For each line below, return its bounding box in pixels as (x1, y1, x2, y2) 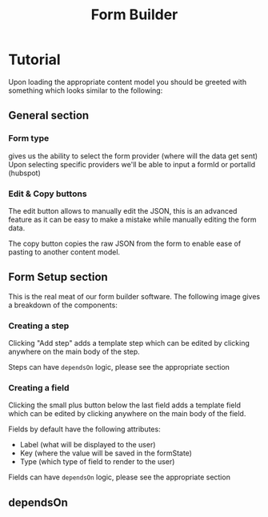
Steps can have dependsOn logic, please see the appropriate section (8, 363, 230, 372)
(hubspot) (8, 168, 42, 178)
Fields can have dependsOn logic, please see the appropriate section (8, 472, 230, 482)
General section (8, 109, 90, 122)
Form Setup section (8, 271, 108, 284)
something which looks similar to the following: (8, 86, 163, 95)
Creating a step (8, 320, 70, 331)
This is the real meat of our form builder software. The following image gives (8, 291, 261, 301)
